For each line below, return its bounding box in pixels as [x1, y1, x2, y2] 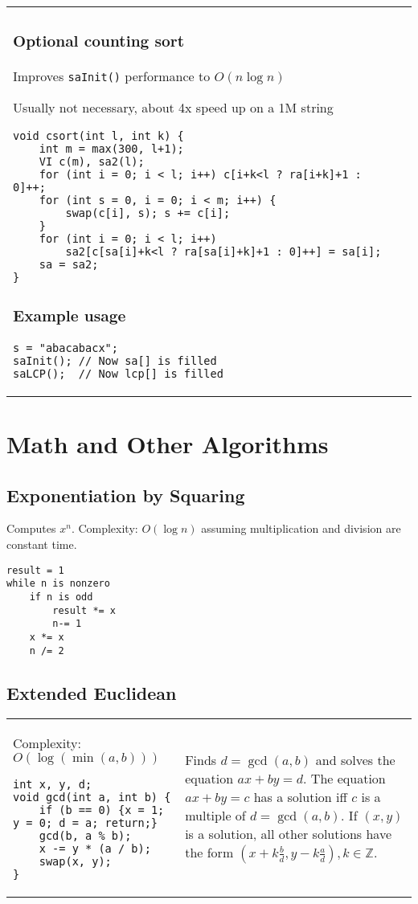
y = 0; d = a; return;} [13, 816, 158, 830]
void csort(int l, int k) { [13, 129, 184, 142]
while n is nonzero [6, 578, 110, 590]
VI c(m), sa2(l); [39, 154, 145, 168]
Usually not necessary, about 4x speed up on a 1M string [13, 97, 334, 117]
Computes [6, 520, 56, 537]
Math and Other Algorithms [6, 427, 329, 460]
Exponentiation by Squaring [6, 482, 245, 507]
